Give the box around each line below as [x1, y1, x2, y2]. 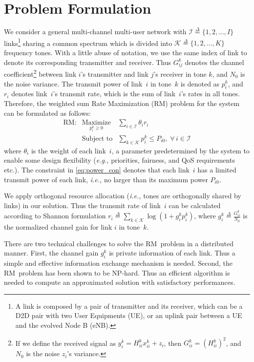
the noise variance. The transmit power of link [4, 78, 143, 88]
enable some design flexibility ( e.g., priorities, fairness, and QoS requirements [4, 155, 235, 165]
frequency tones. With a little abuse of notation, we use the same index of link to [4, 47, 247, 57]
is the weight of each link [31, 145, 106, 155]
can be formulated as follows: [4, 107, 91, 118]
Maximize [82, 119, 111, 127]
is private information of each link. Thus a [109, 248, 235, 258]
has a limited [197, 165, 236, 175]
